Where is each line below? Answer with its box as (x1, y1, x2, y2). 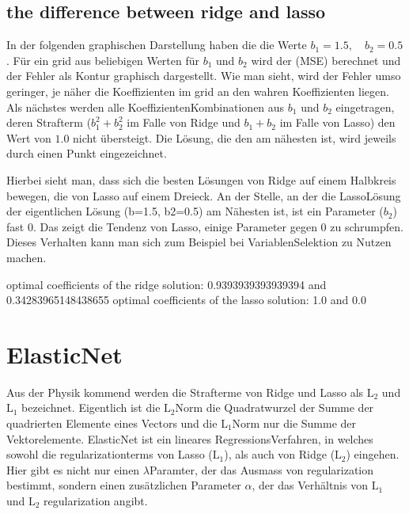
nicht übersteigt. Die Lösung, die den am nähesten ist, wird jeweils (73, 129, 396, 146)
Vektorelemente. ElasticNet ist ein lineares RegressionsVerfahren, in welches (6, 430, 373, 447)
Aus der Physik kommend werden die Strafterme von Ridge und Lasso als (6, 383, 364, 400)
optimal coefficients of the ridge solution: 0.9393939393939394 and (6, 276, 327, 292)
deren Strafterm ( (6, 114, 92, 131)
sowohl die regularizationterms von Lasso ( (6, 446, 213, 463)
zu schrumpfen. (330, 218, 403, 234)
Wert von (6, 129, 51, 146)
